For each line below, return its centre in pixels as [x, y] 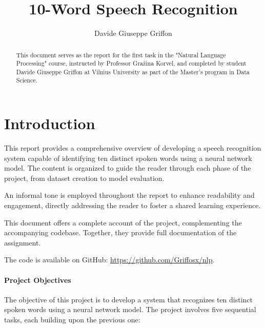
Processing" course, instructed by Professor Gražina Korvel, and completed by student [131, 63]
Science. [27, 80]
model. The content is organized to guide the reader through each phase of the [128, 168]
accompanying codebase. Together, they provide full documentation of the [120, 232]
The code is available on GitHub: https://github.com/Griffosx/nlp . [109, 260]
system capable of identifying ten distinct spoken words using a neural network [128, 158]
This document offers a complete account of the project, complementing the [123, 222]
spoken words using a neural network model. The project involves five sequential [130, 309]
